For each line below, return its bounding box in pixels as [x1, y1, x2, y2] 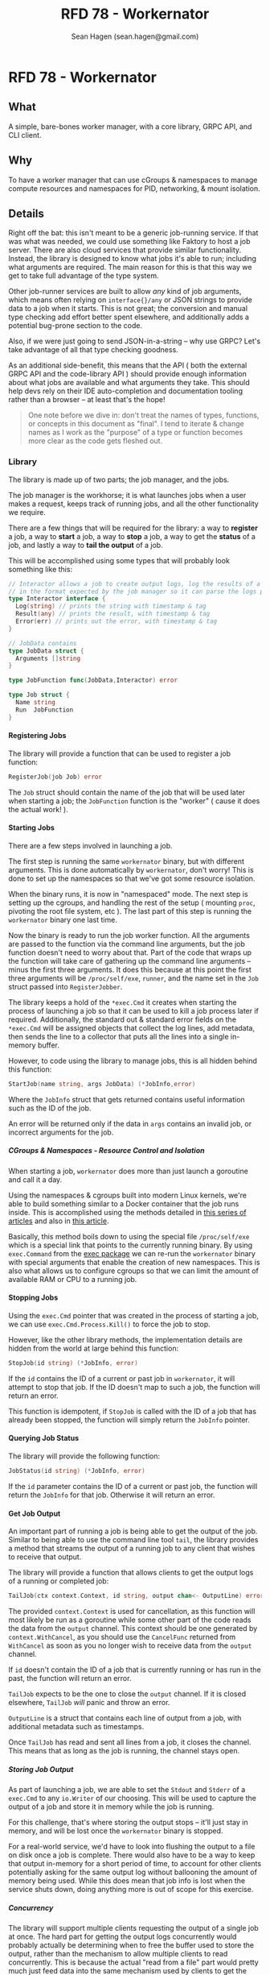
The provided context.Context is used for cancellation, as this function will [8, 1607, 256, 1616]
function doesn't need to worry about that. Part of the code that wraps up [8, 948, 252, 957]
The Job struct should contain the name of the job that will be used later [8, 787, 246, 797]
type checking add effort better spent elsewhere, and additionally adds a [8, 312, 249, 322]
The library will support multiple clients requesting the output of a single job [8, 1923, 259, 1932]
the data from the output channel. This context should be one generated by [8, 1624, 258, 1633]
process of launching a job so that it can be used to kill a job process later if [8, 1006, 260, 1015]
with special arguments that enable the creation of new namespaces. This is [8, 1257, 260, 1267]
